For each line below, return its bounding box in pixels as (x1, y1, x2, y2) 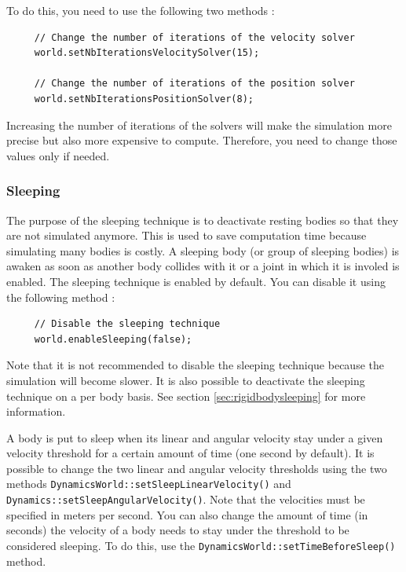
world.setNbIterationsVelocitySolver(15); (34, 47, 260, 59)
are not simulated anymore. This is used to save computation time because (6, 227, 367, 244)
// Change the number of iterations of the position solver (34, 78, 355, 90)
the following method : (6, 288, 115, 305)
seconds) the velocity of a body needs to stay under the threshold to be (6, 522, 349, 538)
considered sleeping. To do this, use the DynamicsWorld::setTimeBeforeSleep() (6, 537, 396, 553)
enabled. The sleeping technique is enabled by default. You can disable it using (6, 273, 386, 289)
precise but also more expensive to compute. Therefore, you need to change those (6, 132, 397, 148)
